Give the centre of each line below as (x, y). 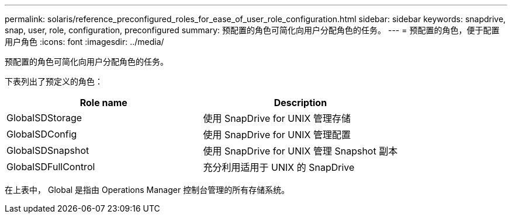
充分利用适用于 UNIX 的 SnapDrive (279, 167)
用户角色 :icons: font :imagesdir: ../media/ (84, 42)
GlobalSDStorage (44, 118)
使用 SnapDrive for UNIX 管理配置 (277, 135)
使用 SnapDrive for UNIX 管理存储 (277, 118)
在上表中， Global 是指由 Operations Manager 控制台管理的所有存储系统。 (147, 190)
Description (300, 103)
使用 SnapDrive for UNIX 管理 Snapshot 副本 (300, 151)
